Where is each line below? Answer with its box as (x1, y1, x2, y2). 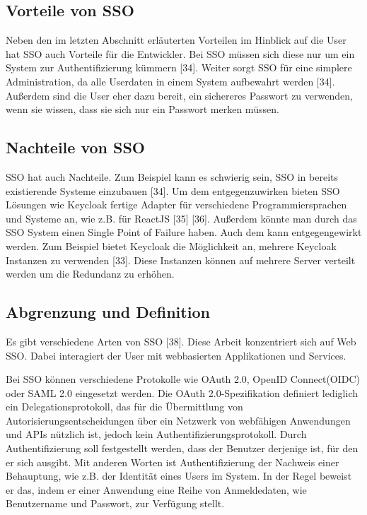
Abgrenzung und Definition (6, 301, 210, 323)
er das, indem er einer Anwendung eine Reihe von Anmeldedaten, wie (6, 482, 307, 497)
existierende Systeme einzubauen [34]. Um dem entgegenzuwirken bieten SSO (6, 183, 340, 198)
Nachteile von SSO (6, 136, 146, 158)
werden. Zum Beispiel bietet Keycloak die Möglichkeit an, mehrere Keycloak (6, 238, 337, 253)
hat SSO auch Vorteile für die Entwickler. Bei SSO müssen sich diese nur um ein (6, 46, 355, 61)
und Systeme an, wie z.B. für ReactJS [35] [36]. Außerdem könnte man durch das (6, 211, 357, 225)
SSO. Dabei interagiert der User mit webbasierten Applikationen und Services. (6, 348, 346, 362)
